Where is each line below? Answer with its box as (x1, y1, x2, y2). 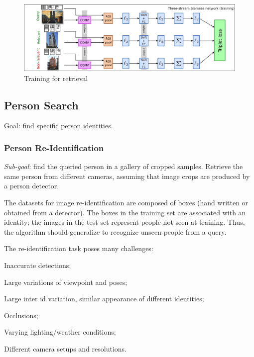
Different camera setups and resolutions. (4, 343, 127, 354)
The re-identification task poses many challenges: (4, 243, 153, 254)
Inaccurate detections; (4, 260, 71, 270)
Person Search (4, 97, 79, 112)
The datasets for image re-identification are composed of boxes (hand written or (4, 197, 249, 207)
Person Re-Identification (4, 141, 104, 154)
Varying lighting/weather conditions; (4, 327, 116, 337)
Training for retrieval (24, 73, 88, 83)
